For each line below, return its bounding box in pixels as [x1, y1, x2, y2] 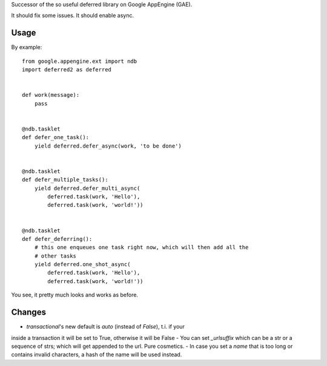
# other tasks [34, 252, 77, 260]
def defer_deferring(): [22, 235, 93, 242]
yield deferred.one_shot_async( [34, 261, 131, 268]
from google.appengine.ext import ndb [22, 57, 137, 65]
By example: [11, 44, 42, 51]
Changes [11, 307, 47, 318]
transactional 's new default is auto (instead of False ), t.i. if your [26, 323, 185, 330]
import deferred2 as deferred [22, 67, 112, 73]
